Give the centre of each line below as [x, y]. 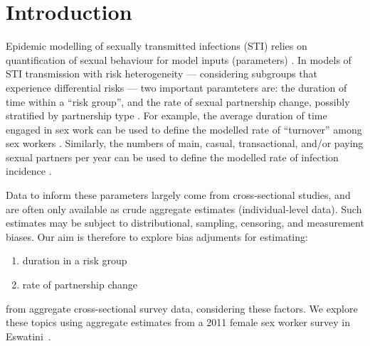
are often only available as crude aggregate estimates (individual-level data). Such [184, 209]
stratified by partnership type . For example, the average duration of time [166, 115]
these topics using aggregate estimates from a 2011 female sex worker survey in [178, 322]
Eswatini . [28, 336]
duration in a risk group [75, 260]
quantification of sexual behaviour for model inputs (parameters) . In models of [179, 59]
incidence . [29, 171]
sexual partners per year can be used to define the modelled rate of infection [172, 157]
